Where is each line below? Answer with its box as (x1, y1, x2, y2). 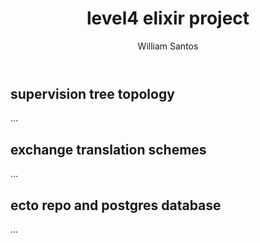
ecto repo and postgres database (10, 197, 222, 214)
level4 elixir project (86, 7, 250, 30)
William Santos (137, 40, 199, 52)
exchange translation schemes (10, 141, 207, 158)
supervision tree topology (10, 85, 175, 102)
